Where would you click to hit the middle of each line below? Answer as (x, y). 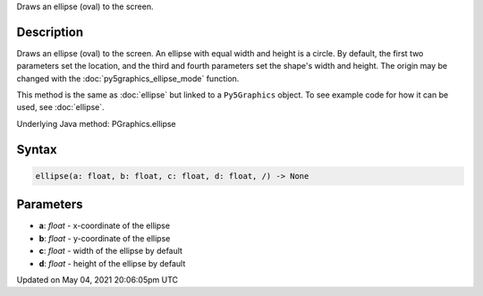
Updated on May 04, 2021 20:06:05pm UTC (97, 279)
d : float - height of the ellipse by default (112, 263)
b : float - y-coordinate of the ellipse (105, 238)
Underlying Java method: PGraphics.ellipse (96, 123)
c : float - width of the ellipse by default (111, 251)
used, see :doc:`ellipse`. (60, 107)
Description (50, 32)
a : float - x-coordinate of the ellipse (104, 226)
